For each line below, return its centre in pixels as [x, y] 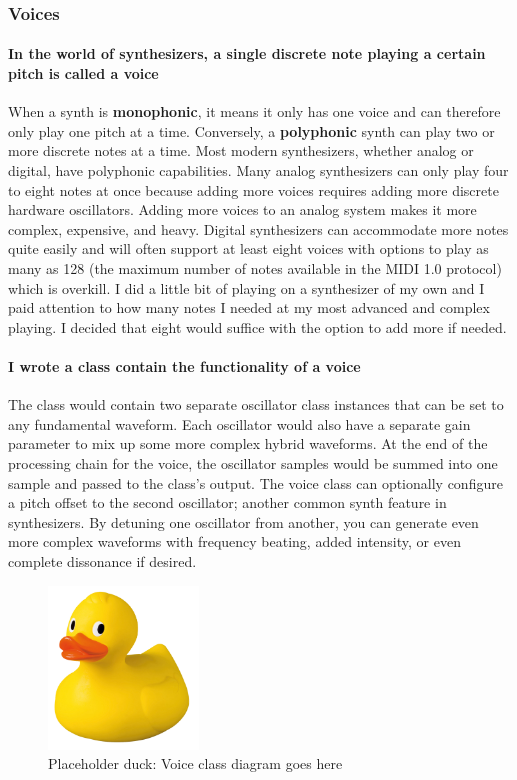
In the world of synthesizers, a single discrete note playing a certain [247, 53]
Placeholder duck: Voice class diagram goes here [195, 763]
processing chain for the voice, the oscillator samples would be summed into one [253, 462]
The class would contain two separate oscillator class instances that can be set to [256, 404]
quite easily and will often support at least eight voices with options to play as [248, 248]
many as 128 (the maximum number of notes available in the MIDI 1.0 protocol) [255, 267]
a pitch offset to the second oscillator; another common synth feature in [227, 502]
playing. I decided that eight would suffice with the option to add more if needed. [257, 326]
